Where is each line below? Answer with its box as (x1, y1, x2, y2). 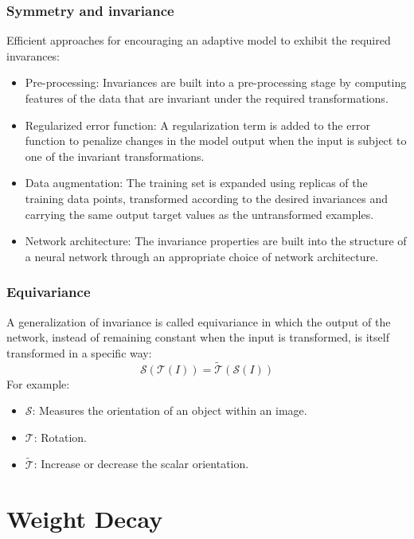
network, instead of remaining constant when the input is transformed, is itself (6, 329, 389, 346)
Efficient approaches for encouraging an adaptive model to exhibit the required (6, 32, 391, 49)
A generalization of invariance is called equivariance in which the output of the (6, 313, 391, 330)
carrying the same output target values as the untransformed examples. (25, 205, 374, 222)
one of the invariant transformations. (25, 147, 205, 164)
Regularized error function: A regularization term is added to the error (25, 116, 370, 133)
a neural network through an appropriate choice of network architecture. (25, 248, 379, 264)
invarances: (6, 47, 61, 64)
